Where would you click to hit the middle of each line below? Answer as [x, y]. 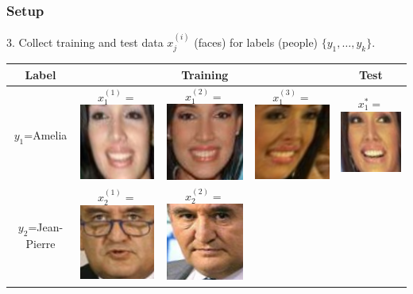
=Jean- [46, 227]
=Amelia [46, 134]
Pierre [41, 244]
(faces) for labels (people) [256, 42]
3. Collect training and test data [85, 42]
